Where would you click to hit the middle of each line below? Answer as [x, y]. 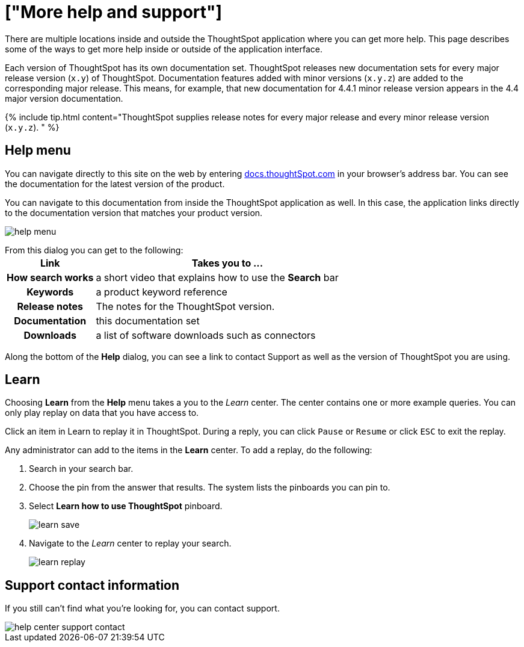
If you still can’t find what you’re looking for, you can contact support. [142, 608]
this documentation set [148, 320]
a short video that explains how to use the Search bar [217, 277]
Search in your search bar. [81, 469]
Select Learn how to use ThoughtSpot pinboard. [126, 506]
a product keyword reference [162, 292]
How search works [50, 277]
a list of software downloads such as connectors [206, 335]
